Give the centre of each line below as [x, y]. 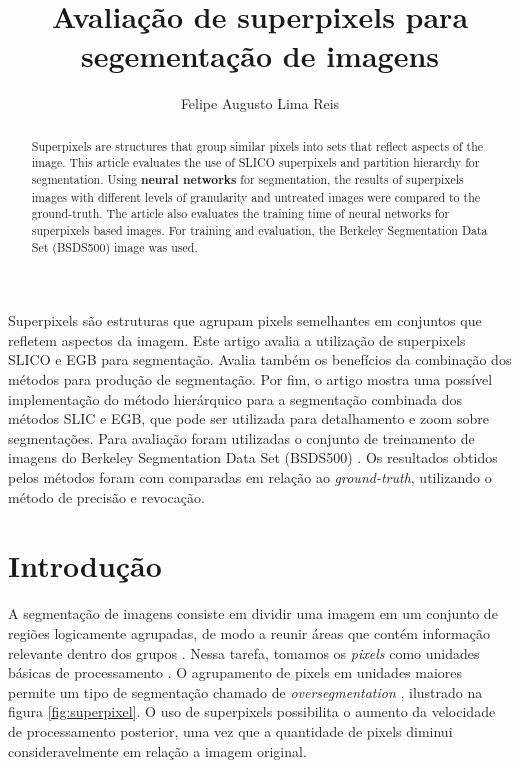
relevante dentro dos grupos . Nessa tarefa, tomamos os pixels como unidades [244, 652]
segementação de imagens [260, 55]
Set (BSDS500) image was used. [114, 246]
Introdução [85, 565]
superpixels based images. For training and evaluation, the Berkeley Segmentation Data [259, 229]
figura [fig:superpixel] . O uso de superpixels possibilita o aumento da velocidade [252, 711]
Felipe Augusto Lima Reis [260, 103]
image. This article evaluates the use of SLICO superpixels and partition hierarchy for [255, 162]
